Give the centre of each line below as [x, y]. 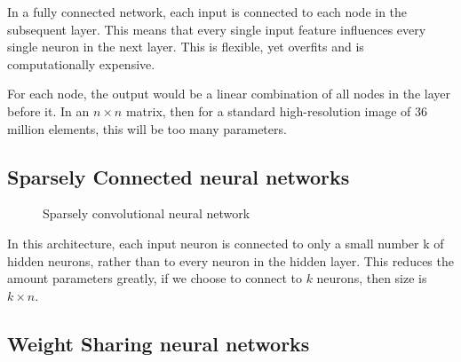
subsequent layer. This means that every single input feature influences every [217, 29]
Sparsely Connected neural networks [179, 176]
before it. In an [48, 110]
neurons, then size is [372, 278]
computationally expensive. [81, 63]
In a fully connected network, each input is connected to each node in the [207, 12]
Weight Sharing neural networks [159, 343]
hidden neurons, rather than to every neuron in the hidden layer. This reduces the [230, 260]
